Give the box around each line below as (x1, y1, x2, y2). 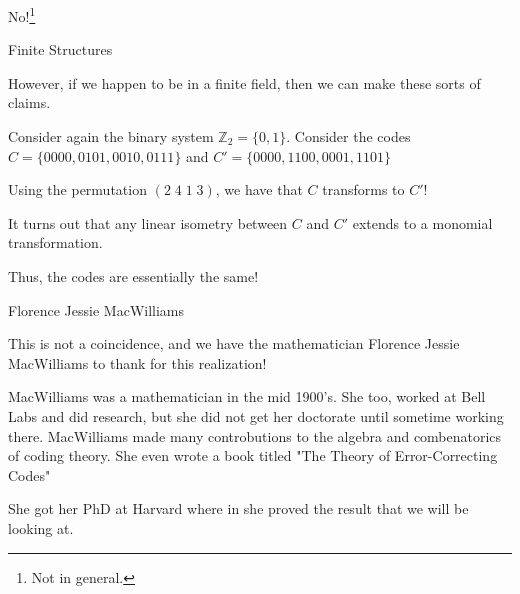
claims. (8, 92, 51, 113)
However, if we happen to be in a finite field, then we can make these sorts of (8, 72, 481, 93)
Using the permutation (8, 179, 147, 200)
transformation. (8, 232, 103, 253)
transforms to (322, 179, 405, 200)
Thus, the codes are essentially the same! (8, 266, 259, 286)
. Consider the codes (286, 126, 411, 147)
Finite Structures (8, 39, 113, 60)
